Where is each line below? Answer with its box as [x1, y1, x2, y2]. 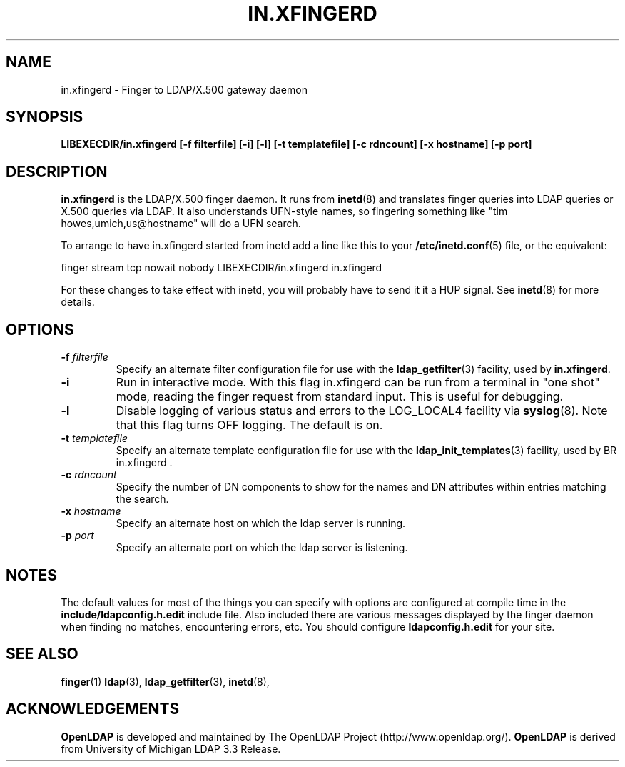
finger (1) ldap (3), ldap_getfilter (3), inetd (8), [61, 675, 270, 688]
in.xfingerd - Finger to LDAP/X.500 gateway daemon [61, 83, 308, 96]
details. [61, 296, 95, 309]
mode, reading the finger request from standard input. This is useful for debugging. [116, 389, 564, 404]
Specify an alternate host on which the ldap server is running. [116, 517, 406, 530]
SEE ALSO [6, 645, 78, 663]
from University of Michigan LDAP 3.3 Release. [61, 742, 281, 755]
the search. [116, 493, 169, 506]
